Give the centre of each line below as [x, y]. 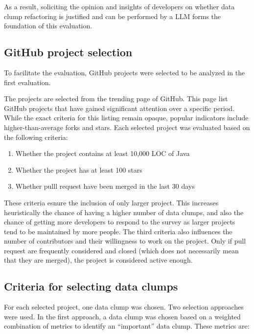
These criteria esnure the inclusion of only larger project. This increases [111, 202]
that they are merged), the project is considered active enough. [98, 260]
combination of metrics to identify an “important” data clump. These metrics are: [127, 326]
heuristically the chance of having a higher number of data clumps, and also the [124, 212]
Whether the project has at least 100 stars [79, 169]
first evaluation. [27, 82]
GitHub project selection [68, 52]
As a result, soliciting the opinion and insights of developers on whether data [119, 6]
